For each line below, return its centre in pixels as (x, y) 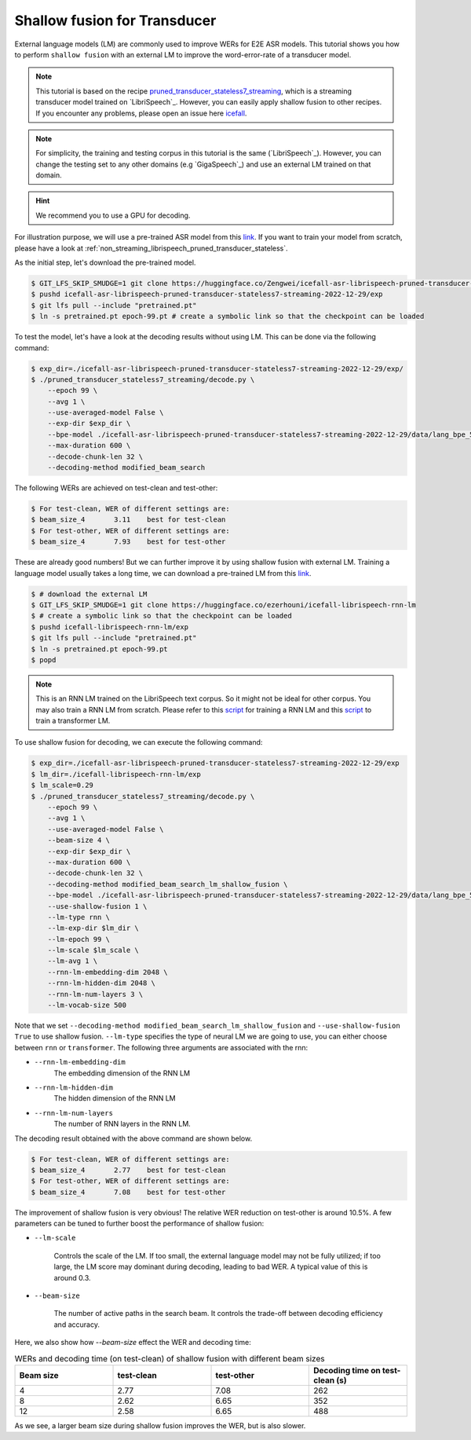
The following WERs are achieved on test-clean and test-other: (116, 488)
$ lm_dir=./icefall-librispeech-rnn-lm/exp (116, 774)
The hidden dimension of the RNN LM (115, 1098)
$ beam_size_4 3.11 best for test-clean (128, 520)
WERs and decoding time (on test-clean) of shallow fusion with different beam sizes (170, 1358)
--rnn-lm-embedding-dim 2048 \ (108, 972)
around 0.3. (72, 1277)
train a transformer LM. (73, 721)
